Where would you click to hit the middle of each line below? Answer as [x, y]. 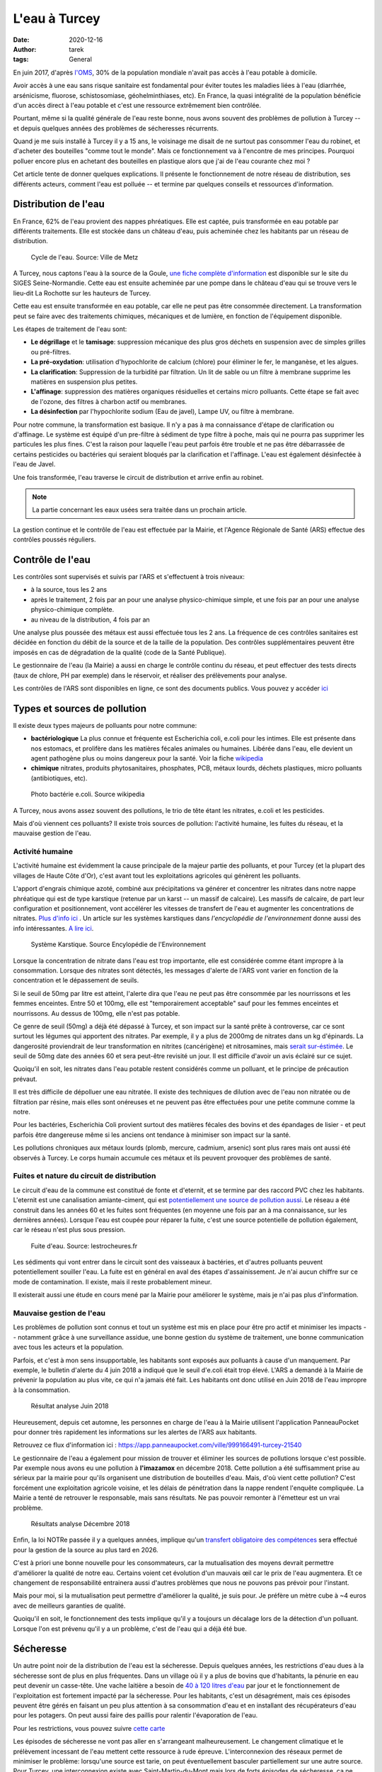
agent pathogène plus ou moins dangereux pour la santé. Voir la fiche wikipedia [147, 758]
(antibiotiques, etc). [59, 778]
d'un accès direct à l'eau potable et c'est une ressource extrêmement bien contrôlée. [137, 105]
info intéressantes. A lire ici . [53, 928]
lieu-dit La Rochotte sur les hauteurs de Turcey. [82, 293]
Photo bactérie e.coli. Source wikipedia [88, 795]
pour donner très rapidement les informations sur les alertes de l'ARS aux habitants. [135, 1432]
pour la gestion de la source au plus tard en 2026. [86, 1549]
